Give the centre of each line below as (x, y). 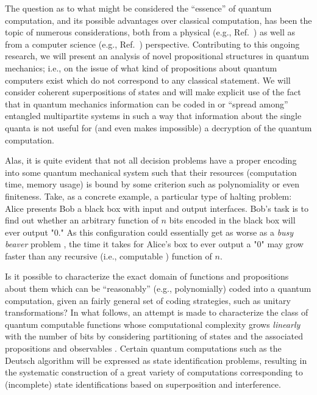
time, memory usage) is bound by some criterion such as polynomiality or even (152, 184)
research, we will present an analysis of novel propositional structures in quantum (157, 56)
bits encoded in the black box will (232, 220)
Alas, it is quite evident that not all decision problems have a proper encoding (151, 160)
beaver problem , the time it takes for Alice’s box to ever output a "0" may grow (154, 244)
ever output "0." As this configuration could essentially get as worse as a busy (149, 232)
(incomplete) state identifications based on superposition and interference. (143, 384)
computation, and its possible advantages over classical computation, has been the (158, 20)
